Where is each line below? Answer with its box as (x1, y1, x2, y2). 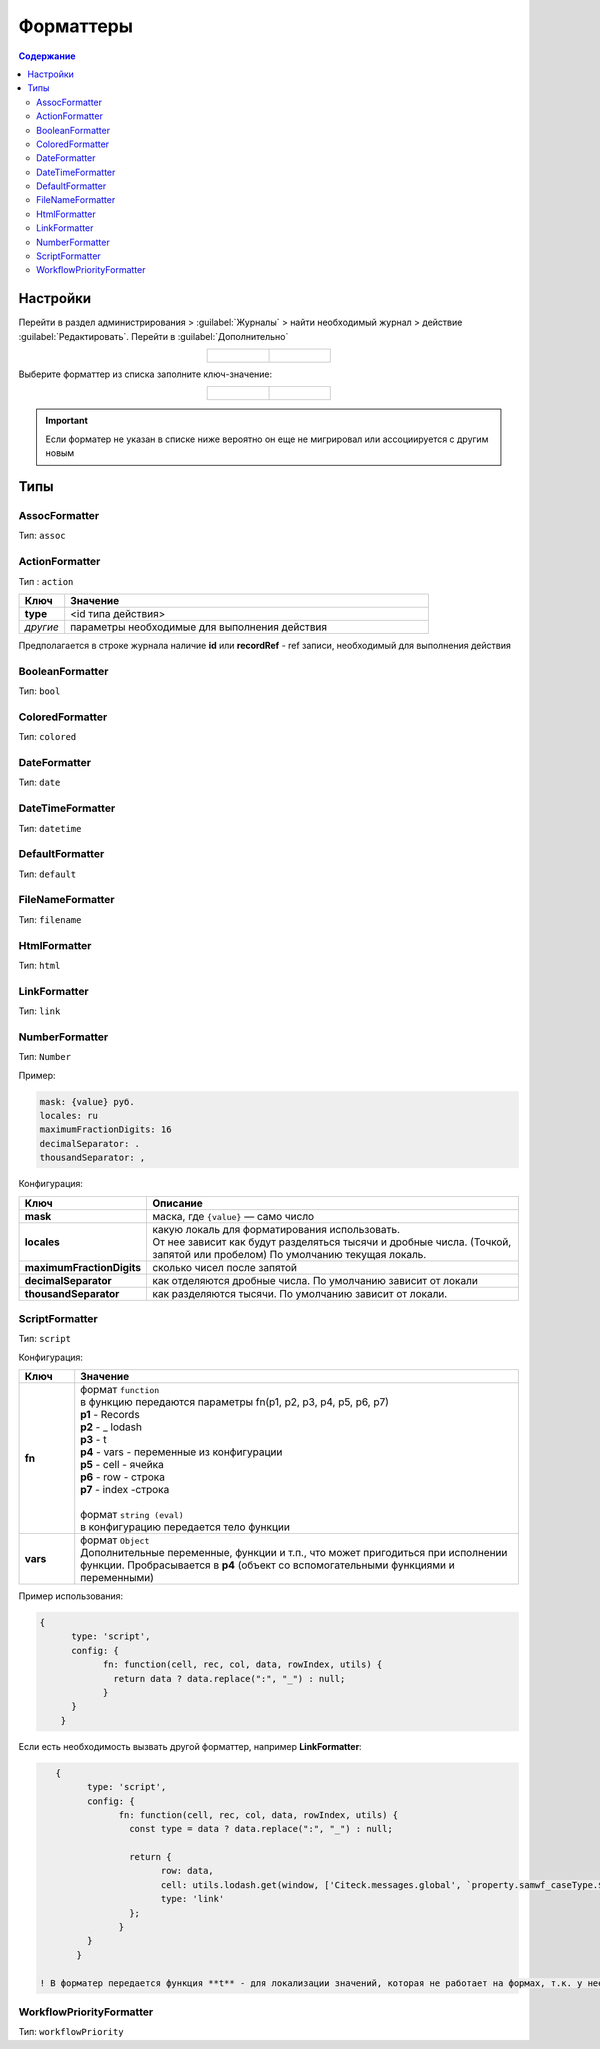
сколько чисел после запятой (151, 1260, 298, 1274)
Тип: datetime (18, 822, 82, 834)
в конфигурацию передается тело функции (80, 1520, 290, 1534)
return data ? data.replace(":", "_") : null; (113, 1673, 346, 1684)
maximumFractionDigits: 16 (39, 1124, 172, 1135)
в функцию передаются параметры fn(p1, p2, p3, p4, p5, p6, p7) (80, 1395, 390, 1409)
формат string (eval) (80, 1508, 184, 1522)
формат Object (80, 1533, 150, 1547)
